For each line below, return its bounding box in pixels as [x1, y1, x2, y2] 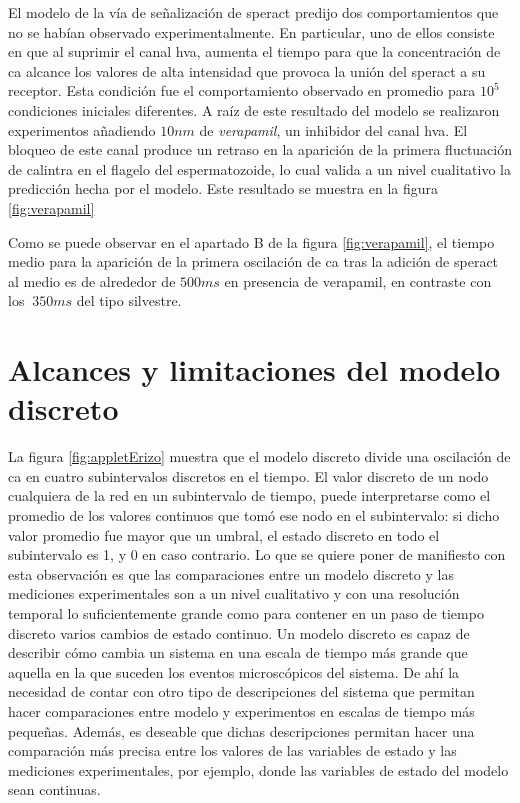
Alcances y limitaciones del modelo [8, 349, 501, 390]
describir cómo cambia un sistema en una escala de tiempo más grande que [8, 642, 468, 663]
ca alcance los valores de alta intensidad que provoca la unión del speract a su [8, 60, 486, 81]
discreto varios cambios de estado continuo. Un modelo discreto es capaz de [8, 622, 470, 643]
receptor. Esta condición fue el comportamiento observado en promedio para [8, 80, 476, 101]
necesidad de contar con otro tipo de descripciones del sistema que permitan [8, 681, 475, 702]
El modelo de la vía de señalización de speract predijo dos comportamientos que [8, 2, 499, 22]
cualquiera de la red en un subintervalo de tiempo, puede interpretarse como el [8, 485, 491, 506]
